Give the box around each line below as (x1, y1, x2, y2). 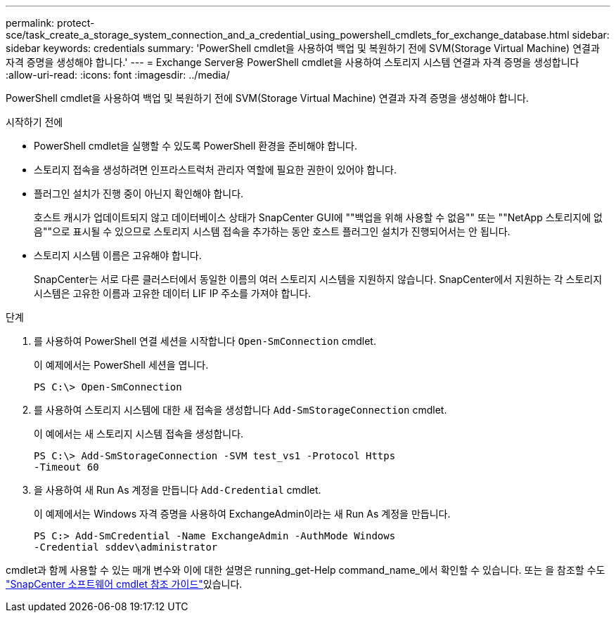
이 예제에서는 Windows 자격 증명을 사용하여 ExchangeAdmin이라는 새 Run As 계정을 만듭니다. (34, 508, 451, 520)
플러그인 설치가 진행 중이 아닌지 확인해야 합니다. (34, 188, 244, 199)
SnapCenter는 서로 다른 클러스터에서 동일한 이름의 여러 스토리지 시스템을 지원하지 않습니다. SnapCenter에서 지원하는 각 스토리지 (34, 273, 603, 285)
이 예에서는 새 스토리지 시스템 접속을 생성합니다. (34, 428, 244, 440)
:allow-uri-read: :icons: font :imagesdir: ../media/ (6, 69, 230, 81)
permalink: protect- (6, 17, 95, 29)
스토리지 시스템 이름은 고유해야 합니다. (34, 249, 202, 261)
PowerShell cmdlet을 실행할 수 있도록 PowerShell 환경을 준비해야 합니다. (34, 140, 358, 152)
